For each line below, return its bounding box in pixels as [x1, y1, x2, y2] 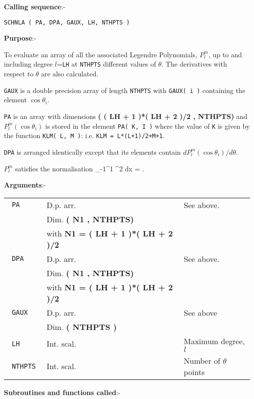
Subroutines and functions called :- [4, 387, 121, 397]
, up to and [208, 49, 242, 59]
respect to [4, 69, 34, 79]
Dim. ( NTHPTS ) [46, 321, 117, 332]
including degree [4, 59, 53, 69]
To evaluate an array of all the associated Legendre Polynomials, [4, 49, 197, 59]
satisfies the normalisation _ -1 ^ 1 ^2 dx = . [15, 163, 145, 173]
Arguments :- [4, 180, 46, 190]
